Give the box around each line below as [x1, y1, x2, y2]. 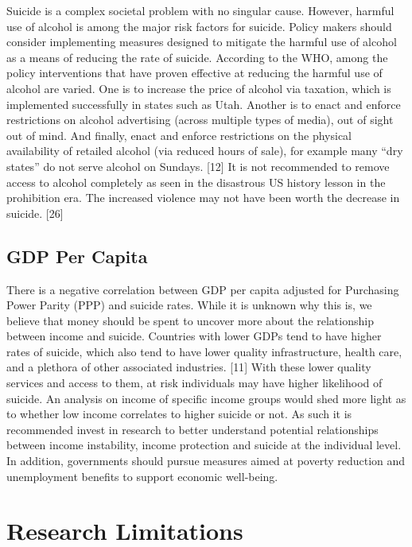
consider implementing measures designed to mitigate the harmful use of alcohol [6, 33, 397, 50]
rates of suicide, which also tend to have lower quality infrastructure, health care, [6, 343, 402, 359]
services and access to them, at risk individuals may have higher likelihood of [6, 374, 383, 391]
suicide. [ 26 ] [6, 204, 64, 221]
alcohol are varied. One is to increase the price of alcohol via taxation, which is [6, 80, 391, 96]
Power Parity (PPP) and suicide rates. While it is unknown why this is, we [6, 297, 372, 313]
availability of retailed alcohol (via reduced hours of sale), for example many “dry [6, 142, 403, 159]
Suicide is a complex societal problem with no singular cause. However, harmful [6, 2, 395, 18]
